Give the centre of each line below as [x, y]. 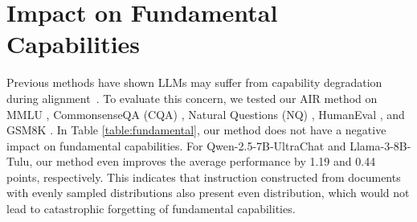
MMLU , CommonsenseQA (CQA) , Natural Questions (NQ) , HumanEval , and [206, 114]
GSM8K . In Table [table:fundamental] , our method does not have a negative [196, 130]
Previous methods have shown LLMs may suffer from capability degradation [194, 82]
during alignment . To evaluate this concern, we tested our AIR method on [192, 98]
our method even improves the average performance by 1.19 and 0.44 [206, 161]
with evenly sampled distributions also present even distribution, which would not [208, 193]
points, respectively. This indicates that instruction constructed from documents [204, 177]
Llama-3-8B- [380, 145]
